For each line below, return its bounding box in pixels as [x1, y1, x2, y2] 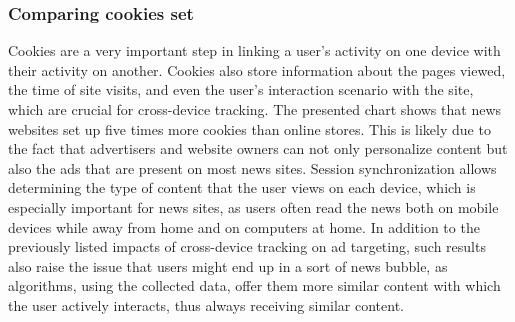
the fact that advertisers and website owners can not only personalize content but [8, 138, 508, 159]
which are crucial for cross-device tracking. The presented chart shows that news [8, 99, 502, 119]
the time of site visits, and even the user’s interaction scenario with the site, [8, 79, 474, 100]
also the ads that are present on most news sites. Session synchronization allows [8, 157, 497, 178]
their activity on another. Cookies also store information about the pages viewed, [8, 59, 506, 80]
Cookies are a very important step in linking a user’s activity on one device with [8, 40, 501, 61]
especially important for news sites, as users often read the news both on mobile [8, 196, 499, 217]
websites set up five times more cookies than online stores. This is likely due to [8, 118, 491, 139]
